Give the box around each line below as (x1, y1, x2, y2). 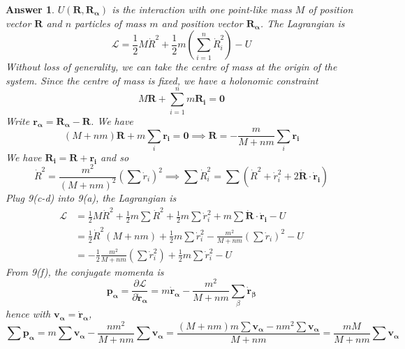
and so (101, 149, 129, 164)
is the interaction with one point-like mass (112, 2, 292, 16)
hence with (6, 306, 51, 321)
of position (308, 2, 353, 16)
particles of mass (75, 15, 147, 30)
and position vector (161, 15, 243, 30)
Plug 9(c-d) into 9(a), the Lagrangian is (6, 190, 177, 205)
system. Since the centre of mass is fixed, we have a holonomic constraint (6, 73, 318, 87)
